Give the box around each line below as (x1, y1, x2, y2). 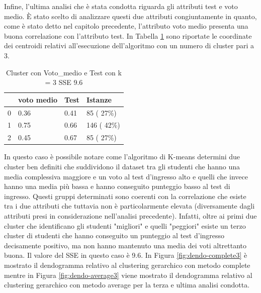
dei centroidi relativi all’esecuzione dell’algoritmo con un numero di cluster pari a (4, 40, 254, 51)
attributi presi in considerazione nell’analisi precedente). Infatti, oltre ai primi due (4, 210, 257, 221)
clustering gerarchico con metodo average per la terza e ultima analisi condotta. (4, 279, 250, 290)
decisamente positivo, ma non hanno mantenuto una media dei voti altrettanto (4, 240, 247, 250)
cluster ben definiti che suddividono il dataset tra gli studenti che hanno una (4, 161, 240, 171)
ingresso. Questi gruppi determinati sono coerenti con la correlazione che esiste (4, 190, 246, 201)
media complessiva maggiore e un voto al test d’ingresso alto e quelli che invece (4, 171, 248, 181)
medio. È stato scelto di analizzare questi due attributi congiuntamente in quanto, (4, 11, 257, 21)
